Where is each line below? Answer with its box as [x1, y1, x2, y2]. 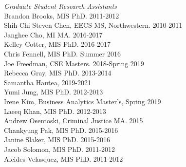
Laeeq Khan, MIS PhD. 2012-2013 [4, 106, 106, 116]
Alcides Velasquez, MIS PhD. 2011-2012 [4, 153, 123, 164]
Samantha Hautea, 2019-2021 [4, 77, 91, 87]
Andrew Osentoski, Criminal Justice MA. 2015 [4, 115, 143, 126]
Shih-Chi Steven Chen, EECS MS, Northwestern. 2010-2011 [4, 20, 183, 30]
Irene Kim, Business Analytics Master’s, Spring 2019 [4, 96, 161, 106]
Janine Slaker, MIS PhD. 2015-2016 [4, 134, 111, 145]
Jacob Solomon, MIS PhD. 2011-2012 [4, 144, 115, 154]
